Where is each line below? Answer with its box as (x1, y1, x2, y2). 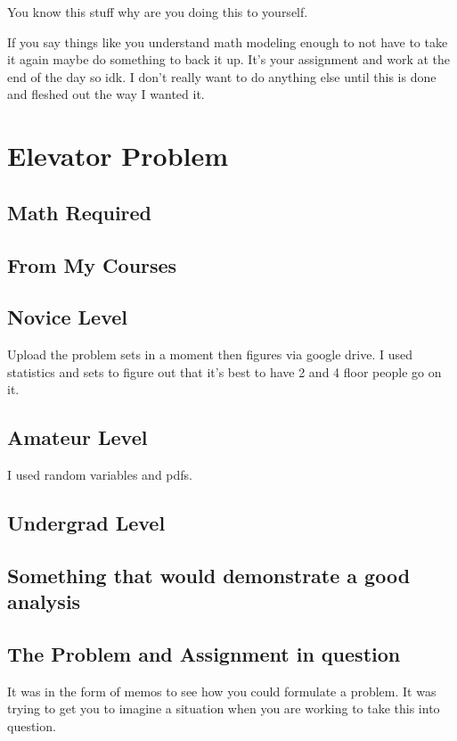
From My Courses (7, 251, 177, 278)
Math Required (7, 198, 152, 226)
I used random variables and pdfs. (7, 465, 192, 484)
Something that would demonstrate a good (7, 561, 411, 589)
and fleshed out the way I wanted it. (7, 85, 205, 103)
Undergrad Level (7, 509, 166, 537)
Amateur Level (7, 424, 148, 451)
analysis (7, 588, 81, 615)
